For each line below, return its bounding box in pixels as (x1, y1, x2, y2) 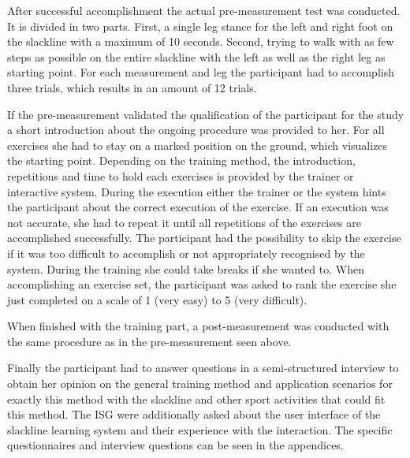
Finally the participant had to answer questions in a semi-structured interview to (7, 359, 399, 376)
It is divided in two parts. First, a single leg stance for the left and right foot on (7, 17, 393, 34)
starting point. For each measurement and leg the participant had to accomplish (7, 64, 394, 80)
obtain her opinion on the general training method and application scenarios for (7, 375, 393, 392)
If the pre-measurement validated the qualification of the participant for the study (7, 106, 404, 122)
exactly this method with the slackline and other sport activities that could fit (7, 390, 386, 407)
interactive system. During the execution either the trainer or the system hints (7, 183, 386, 199)
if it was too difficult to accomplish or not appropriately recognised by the (7, 244, 365, 261)
